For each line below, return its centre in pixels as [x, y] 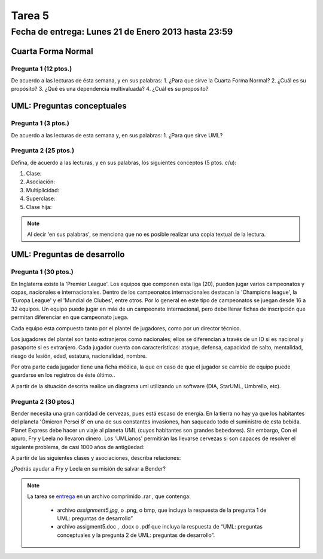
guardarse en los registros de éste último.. [63, 375]
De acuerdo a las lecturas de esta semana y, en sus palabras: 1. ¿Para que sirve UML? [117, 135]
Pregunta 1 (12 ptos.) [42, 69]
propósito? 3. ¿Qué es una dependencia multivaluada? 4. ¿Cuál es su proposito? [110, 89]
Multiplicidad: [43, 190]
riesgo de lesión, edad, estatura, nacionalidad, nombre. [79, 356]
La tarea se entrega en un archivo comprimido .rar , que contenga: [109, 496]
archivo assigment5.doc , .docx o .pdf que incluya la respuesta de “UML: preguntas [160, 527]
